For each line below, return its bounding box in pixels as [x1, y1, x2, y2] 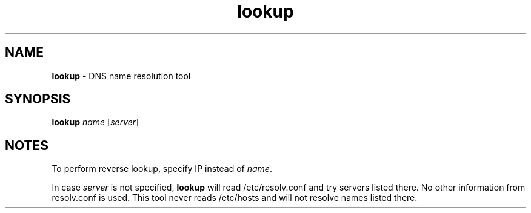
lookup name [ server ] [52, 117, 139, 128]
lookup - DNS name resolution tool [52, 70, 191, 81]
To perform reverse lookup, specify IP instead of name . [52, 163, 272, 174]
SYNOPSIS [5, 91, 71, 107]
